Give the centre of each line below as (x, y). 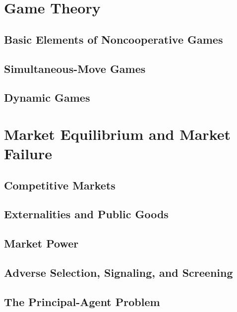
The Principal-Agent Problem (82, 301)
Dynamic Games (47, 97)
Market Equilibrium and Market (118, 134)
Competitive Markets (60, 185)
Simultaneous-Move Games (75, 68)
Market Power (41, 243)
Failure (28, 154)
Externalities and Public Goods (86, 214)
